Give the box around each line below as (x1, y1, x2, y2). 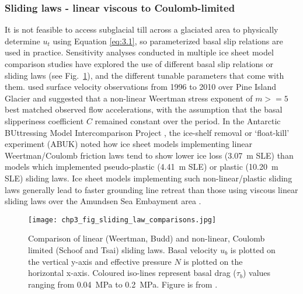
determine (5, 34, 40, 47)
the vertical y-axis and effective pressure (28, 255, 172, 267)
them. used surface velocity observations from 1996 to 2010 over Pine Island (5, 80, 277, 93)
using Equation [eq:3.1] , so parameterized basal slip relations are (53, 34, 283, 47)
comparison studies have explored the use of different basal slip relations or (5, 58, 274, 69)
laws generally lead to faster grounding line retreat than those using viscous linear (5, 183, 298, 195)
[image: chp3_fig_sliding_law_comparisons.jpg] (28, 215, 217, 224)
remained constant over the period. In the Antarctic (95, 114, 281, 127)
